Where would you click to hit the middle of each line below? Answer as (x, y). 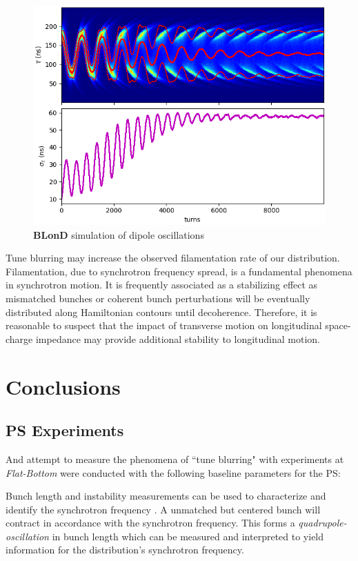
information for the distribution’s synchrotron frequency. (125, 550)
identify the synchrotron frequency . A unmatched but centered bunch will (163, 509)
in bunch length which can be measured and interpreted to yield (188, 536)
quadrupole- (322, 523)
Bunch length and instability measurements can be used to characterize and (166, 496)
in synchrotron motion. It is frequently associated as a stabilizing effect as (162, 285)
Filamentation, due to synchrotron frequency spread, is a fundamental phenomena (179, 271)
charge (19, 338)
